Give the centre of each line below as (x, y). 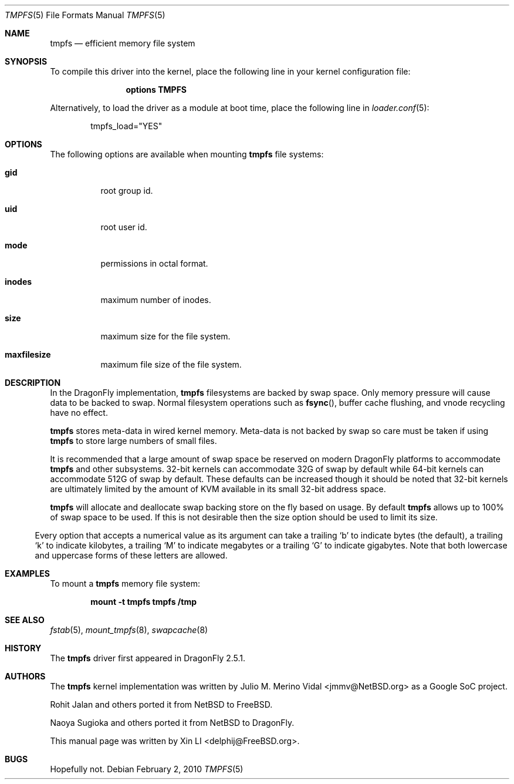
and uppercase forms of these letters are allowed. (131, 555)
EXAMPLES (27, 573)
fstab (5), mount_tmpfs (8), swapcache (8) (129, 630)
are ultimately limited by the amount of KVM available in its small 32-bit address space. (218, 489)
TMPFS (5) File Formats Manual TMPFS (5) (85, 15)
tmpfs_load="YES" (126, 126)
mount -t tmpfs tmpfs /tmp (143, 602)
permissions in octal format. (154, 263)
